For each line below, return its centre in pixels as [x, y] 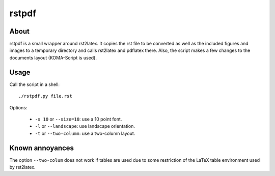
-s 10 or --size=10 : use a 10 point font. [78, 119]
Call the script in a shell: [35, 84]
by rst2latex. [22, 167]
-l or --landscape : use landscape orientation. [85, 126]
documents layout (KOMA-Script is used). [53, 57]
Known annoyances [42, 148]
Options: [18, 107]
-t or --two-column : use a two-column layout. [85, 133]
